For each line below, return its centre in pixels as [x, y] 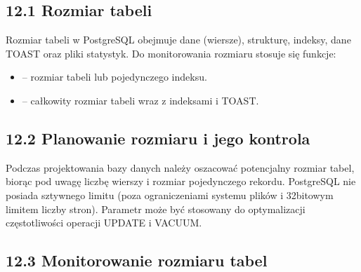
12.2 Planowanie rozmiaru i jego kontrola [158, 138]
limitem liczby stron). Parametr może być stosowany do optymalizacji [156, 209]
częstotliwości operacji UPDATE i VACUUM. [104, 223]
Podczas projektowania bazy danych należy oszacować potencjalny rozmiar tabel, [180, 167]
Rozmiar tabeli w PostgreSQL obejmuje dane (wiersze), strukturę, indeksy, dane [178, 40]
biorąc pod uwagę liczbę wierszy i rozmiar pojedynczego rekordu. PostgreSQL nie [181, 181]
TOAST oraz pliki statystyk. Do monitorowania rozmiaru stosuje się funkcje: [171, 53]
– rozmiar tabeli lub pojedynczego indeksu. [114, 77]
